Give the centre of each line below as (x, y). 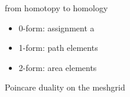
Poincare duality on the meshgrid (65, 87)
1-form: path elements (58, 48)
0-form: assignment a (56, 28)
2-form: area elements (58, 67)
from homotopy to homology (56, 8)
